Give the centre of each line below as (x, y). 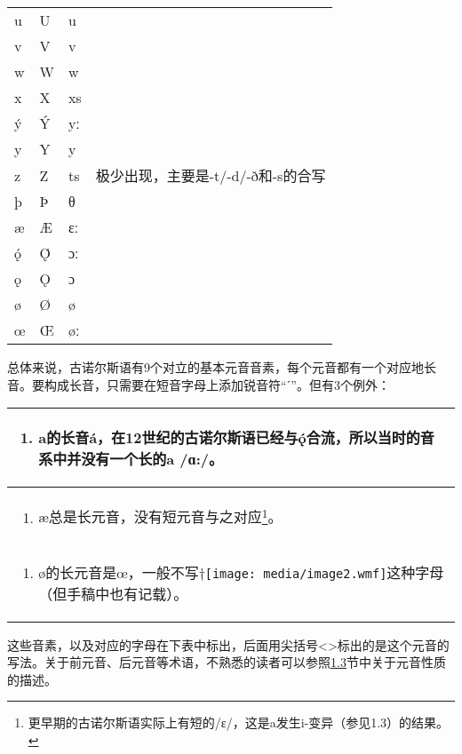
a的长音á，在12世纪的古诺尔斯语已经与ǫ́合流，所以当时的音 (236, 438)
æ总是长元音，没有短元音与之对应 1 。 (160, 516)
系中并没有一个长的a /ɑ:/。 (131, 459)
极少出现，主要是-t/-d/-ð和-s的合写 (211, 175)
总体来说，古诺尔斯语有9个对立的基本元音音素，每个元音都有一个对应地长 (222, 367)
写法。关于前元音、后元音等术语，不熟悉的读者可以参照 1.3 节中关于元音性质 (227, 662)
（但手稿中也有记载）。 (113, 593)
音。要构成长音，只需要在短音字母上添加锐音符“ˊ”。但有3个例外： (199, 384)
